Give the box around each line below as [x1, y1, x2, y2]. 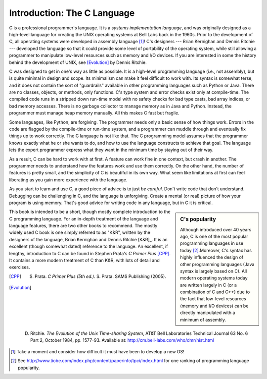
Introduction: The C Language [9, 7, 135, 18]
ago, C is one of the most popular [180, 233, 248, 239]
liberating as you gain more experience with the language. [9, 176, 128, 183]
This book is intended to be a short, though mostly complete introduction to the [9, 209, 171, 215]
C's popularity [180, 216, 216, 223]
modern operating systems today [180, 275, 248, 281]
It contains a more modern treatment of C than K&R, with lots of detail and [9, 258, 160, 264]
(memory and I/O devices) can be [180, 303, 249, 309]
